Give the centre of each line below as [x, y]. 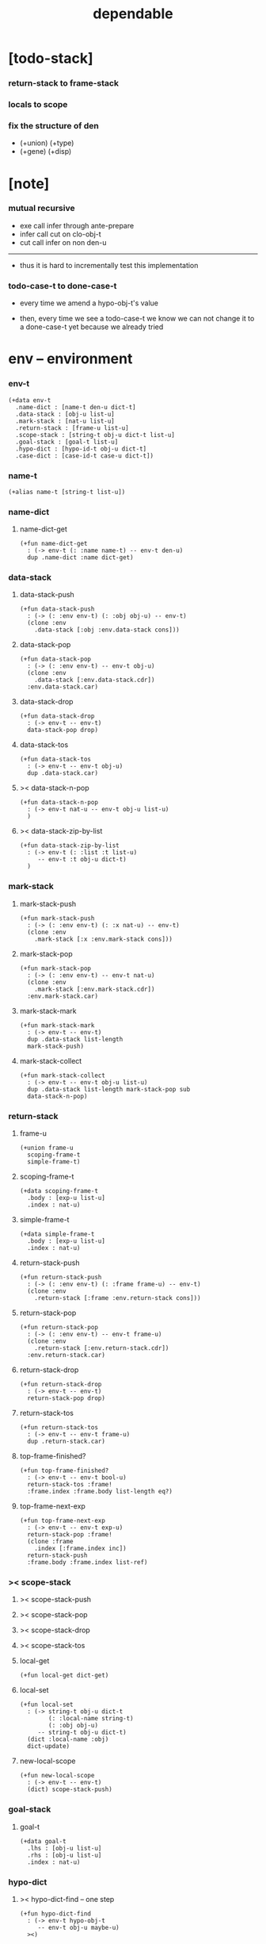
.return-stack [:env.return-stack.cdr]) [102, 1348]
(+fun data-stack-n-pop [59, 803]
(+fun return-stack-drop [61, 1385]
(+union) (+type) [47, 143]
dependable [133, 14]
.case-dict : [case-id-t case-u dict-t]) [85, 456]
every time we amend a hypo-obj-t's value [89, 303]
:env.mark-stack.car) [63, 996]
